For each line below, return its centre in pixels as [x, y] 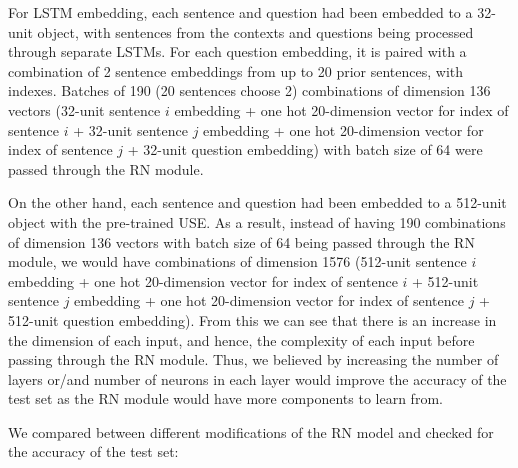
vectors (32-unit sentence [84, 109]
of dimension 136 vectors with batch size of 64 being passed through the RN [241, 241]
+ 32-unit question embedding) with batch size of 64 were [305, 149]
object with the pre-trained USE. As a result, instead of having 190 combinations [257, 221]
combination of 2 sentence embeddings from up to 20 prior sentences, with [236, 70]
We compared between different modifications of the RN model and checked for [251, 431]
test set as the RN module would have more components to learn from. [225, 398]
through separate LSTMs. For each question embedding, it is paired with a [237, 51]
